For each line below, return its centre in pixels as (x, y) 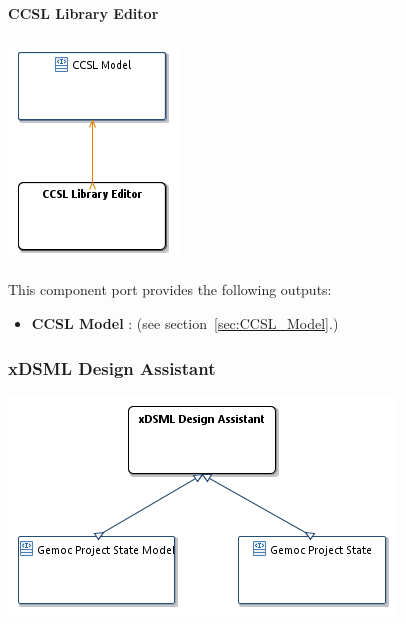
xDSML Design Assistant (112, 367)
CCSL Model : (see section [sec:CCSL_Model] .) (185, 322)
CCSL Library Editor (83, 12)
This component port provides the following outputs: (170, 289)
